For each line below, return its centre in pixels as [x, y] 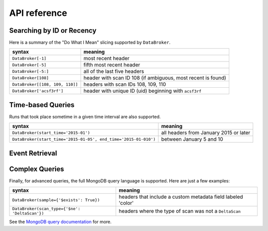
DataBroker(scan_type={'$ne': [46, 209]
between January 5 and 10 [192, 139]
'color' [126, 203]
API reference [38, 13]
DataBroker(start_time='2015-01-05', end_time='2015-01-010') [84, 139]
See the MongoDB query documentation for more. [60, 222]
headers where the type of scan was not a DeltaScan [179, 211]
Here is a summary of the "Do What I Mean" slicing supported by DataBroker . [90, 43]
